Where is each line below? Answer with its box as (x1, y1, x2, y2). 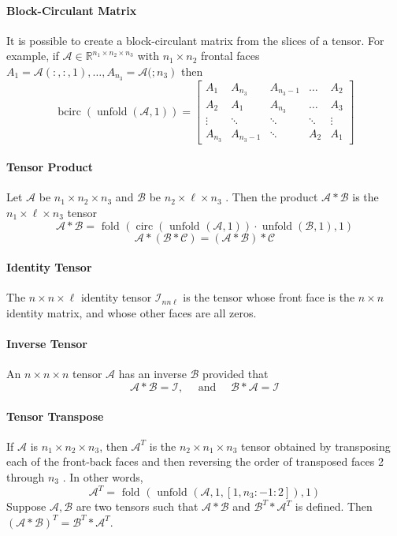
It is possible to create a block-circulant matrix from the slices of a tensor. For (6, 32, 384, 48)
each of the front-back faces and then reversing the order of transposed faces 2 (6, 453, 384, 470)
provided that (202, 365, 269, 382)
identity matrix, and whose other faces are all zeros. (6, 304, 257, 320)
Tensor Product (6, 159, 94, 175)
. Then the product (225, 189, 318, 205)
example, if (6, 47, 59, 64)
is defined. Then (295, 498, 373, 514)
